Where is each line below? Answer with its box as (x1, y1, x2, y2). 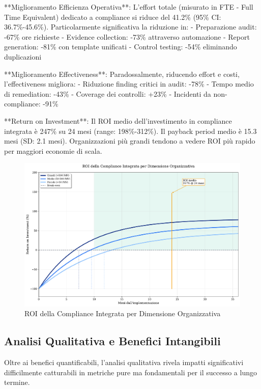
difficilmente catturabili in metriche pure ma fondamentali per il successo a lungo (4, 367, 257, 377)
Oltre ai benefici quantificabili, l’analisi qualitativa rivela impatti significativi (4, 357, 244, 368)
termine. (4, 377, 30, 387)
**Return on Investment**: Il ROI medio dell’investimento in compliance (4, 115, 232, 126)
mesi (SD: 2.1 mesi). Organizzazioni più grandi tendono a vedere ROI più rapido (4, 135, 255, 146)
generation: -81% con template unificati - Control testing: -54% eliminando (4, 41, 237, 52)
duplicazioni (4, 51, 42, 62)
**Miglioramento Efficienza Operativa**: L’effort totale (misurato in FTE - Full (4, 2, 253, 12)
